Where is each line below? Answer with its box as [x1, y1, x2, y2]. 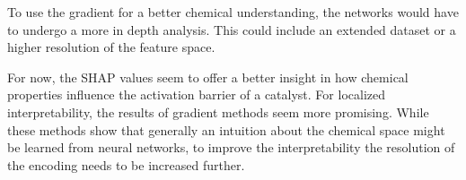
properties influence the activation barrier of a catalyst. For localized [7, 85, 385, 104]
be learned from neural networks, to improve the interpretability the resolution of [7, 138, 455, 157]
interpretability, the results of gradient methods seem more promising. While [7, 102, 429, 121]
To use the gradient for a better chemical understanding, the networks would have [7, 3, 459, 21]
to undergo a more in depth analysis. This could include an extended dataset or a [7, 20, 456, 39]
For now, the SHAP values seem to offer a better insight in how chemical [7, 67, 409, 86]
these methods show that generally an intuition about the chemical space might [7, 120, 445, 139]
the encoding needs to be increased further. [7, 155, 245, 174]
